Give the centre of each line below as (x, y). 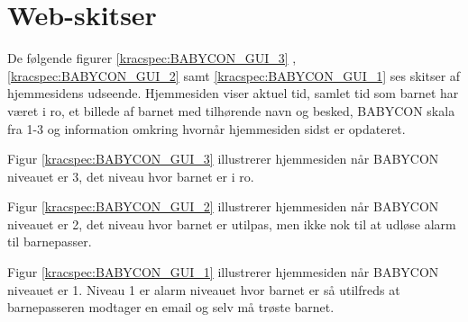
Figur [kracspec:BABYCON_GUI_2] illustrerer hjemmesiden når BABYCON (223, 206)
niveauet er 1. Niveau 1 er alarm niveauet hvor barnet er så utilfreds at (204, 289)
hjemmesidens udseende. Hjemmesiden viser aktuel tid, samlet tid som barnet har (233, 93)
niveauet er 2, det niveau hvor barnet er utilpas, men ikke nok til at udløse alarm (232, 224)
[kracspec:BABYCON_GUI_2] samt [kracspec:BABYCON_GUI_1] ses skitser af (234, 75)
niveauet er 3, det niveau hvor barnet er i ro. (131, 176)
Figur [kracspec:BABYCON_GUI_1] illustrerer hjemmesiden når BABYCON (223, 272)
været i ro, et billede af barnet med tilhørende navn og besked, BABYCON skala (231, 110)
